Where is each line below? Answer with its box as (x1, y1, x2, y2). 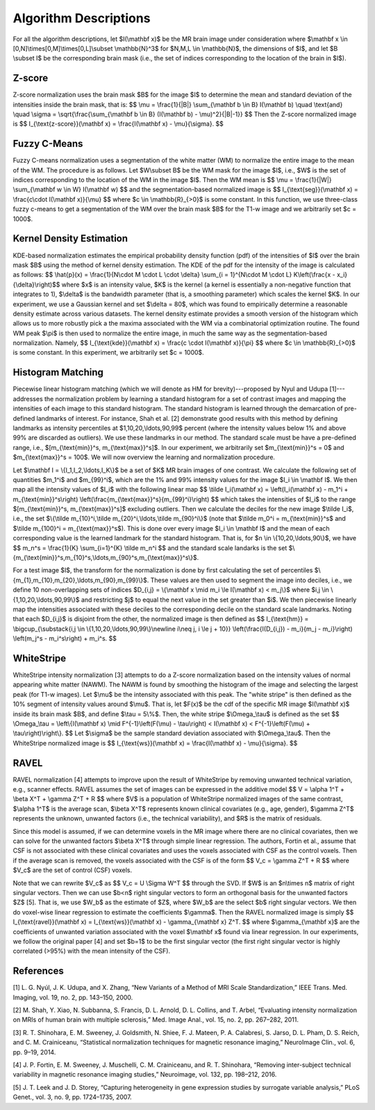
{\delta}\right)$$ (12, 280, 60, 289)
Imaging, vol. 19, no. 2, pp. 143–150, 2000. (12, 993, 133, 1002)
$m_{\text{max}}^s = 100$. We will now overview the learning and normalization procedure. (12, 453, 276, 462)
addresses (12, 394, 43, 403)
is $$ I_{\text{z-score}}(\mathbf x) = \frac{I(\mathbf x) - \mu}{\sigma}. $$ (12, 120, 224, 128)
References (12, 965, 64, 977)
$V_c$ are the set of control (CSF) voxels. (12, 866, 132, 874)
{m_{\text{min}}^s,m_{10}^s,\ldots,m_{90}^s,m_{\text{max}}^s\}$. (12, 554, 199, 562)
